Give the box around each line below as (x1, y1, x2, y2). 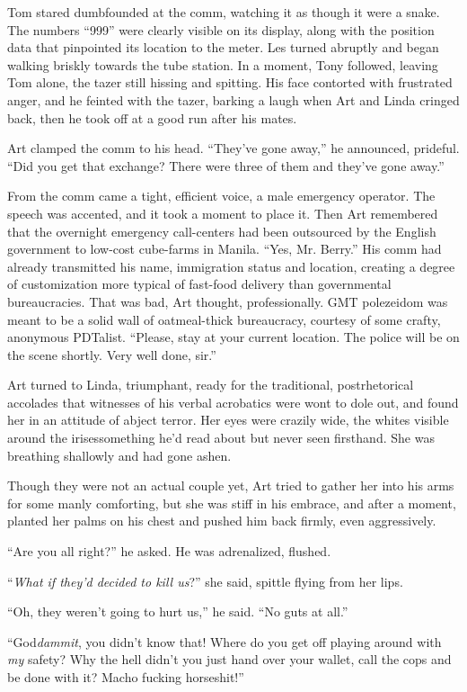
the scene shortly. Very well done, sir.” (7, 345, 216, 364)
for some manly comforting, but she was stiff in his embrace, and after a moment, (7, 493, 456, 512)
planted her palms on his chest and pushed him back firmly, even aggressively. (7, 511, 436, 530)
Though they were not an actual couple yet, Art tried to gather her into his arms (7, 476, 454, 495)
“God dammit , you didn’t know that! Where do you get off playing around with (7, 632, 442, 651)
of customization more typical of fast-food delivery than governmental (7, 274, 392, 293)
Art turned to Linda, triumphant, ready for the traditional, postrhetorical (7, 375, 414, 394)
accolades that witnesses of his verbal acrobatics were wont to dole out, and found (7, 392, 459, 411)
